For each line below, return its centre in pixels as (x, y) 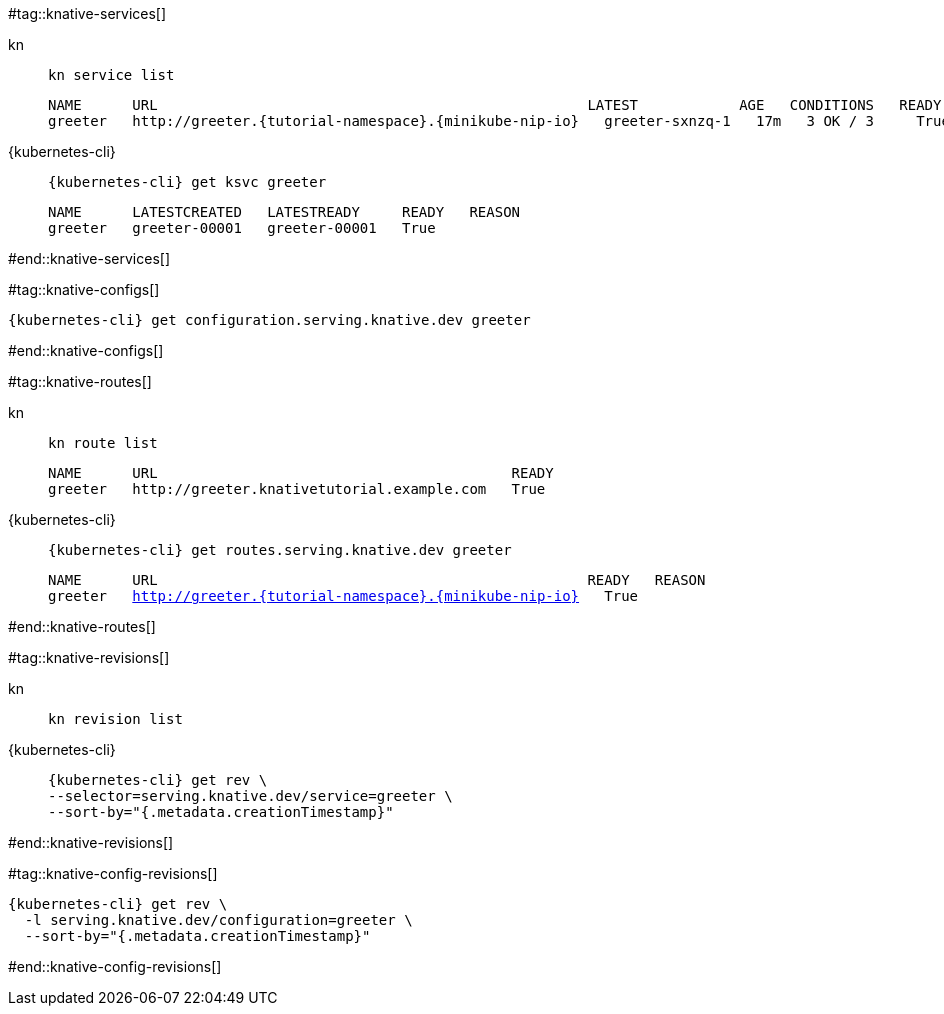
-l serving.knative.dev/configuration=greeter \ (218, 920)
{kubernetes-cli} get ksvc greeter (187, 182)
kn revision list (115, 719)
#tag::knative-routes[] (80, 381)
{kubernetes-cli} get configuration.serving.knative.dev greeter (269, 320)
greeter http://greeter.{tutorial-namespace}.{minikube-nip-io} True (343, 596)
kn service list (111, 75)
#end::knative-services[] (89, 258)
